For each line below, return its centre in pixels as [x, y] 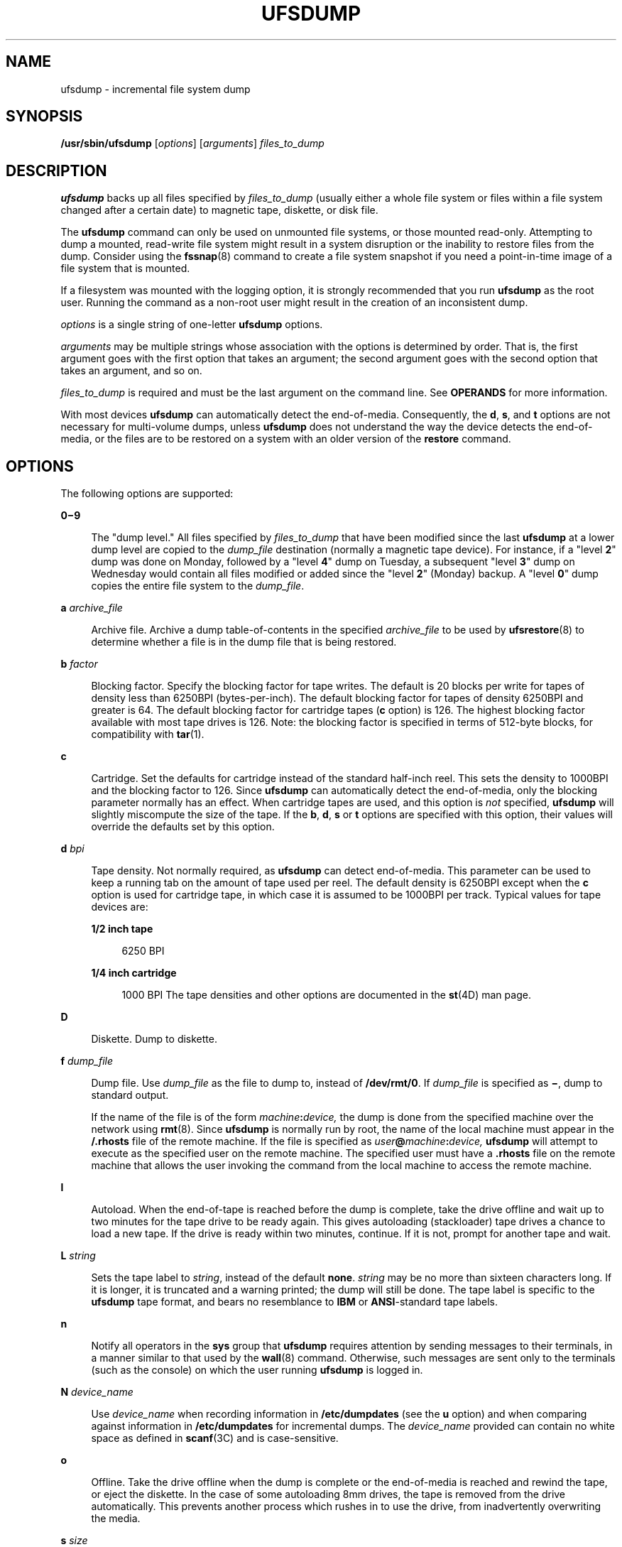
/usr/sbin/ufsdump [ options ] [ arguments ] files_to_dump [192, 143]
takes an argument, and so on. [131, 371]
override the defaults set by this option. [183, 827]
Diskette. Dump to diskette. [154, 1039]
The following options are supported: [147, 494]
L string [78, 1256]
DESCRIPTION [56, 170]
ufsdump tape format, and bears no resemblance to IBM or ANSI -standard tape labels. [295, 1302]
